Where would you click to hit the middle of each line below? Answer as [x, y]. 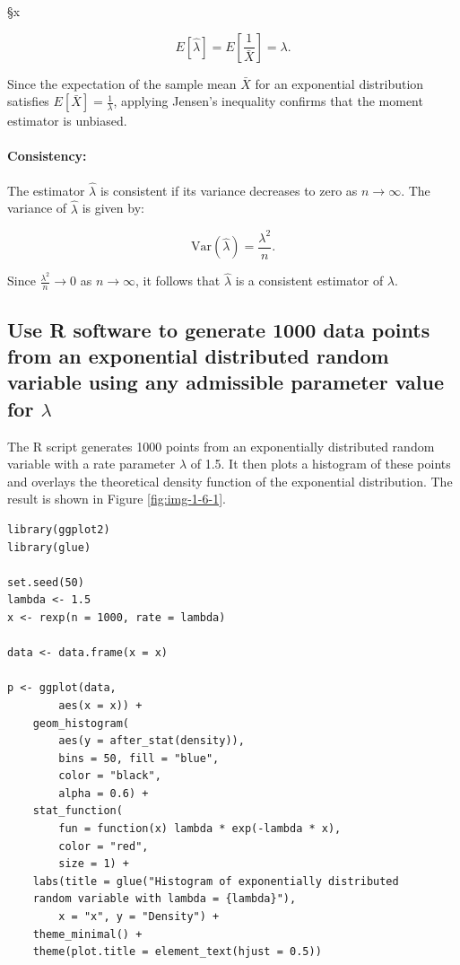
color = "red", [104, 846]
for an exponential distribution [339, 83]
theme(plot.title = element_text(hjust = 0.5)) [177, 952]
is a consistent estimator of [309, 281]
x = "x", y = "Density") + [139, 917]
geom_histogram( [81, 723]
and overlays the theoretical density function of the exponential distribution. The [230, 481]
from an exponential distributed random [198, 355]
